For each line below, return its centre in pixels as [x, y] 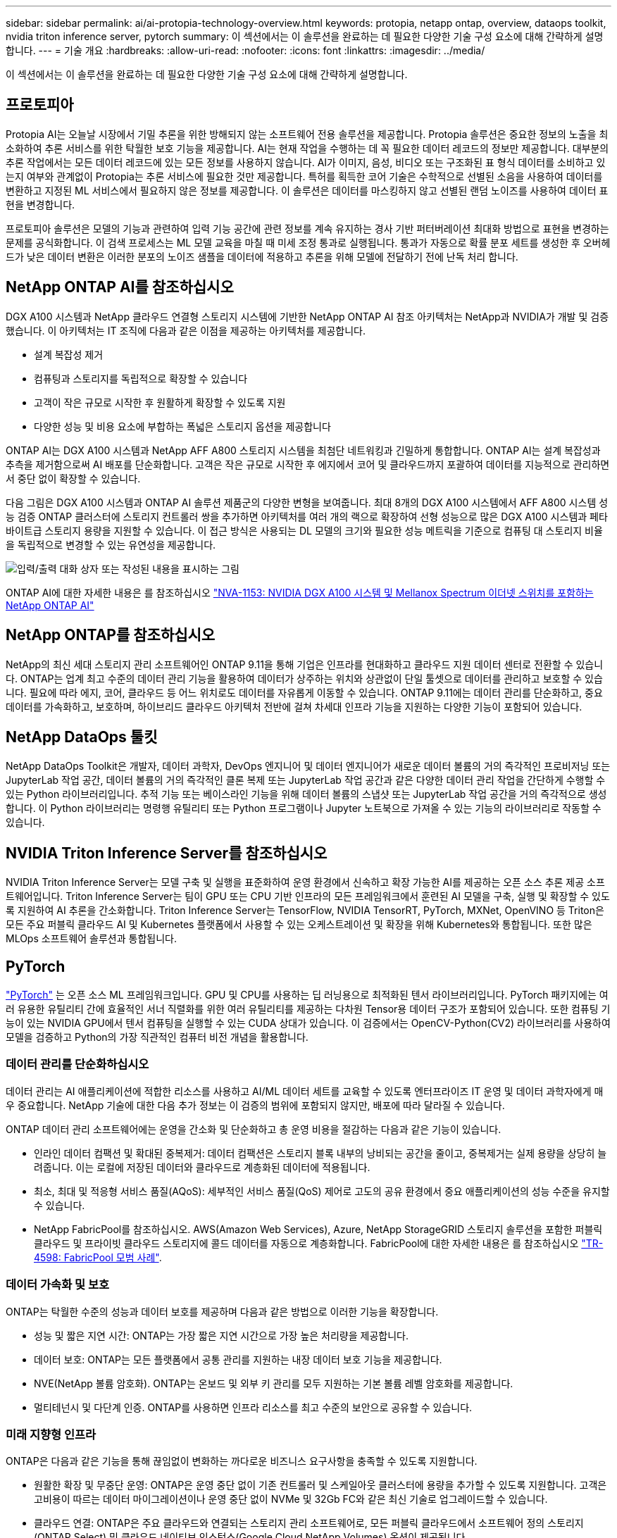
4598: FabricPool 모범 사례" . [98, 1257]
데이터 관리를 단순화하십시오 [77, 1064]
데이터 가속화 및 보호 [58, 1285]
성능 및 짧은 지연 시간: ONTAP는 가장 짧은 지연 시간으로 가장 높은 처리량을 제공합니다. [221, 1335]
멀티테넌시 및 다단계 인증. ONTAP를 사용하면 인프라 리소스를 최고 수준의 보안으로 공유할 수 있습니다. [253, 1407]
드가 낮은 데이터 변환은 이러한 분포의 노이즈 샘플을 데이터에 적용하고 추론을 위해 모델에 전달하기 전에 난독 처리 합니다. [262, 256]
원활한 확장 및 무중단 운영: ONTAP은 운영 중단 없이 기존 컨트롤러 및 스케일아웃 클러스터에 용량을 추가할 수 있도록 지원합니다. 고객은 [320, 1485]
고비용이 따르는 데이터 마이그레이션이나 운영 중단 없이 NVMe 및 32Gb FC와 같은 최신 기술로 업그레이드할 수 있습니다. [291, 1499]
